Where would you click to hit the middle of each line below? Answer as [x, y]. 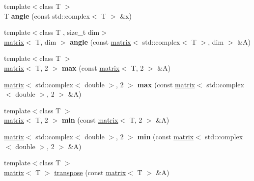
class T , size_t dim [70, 32]
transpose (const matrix [90, 172]
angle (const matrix [100, 41]
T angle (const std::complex [47, 15]
